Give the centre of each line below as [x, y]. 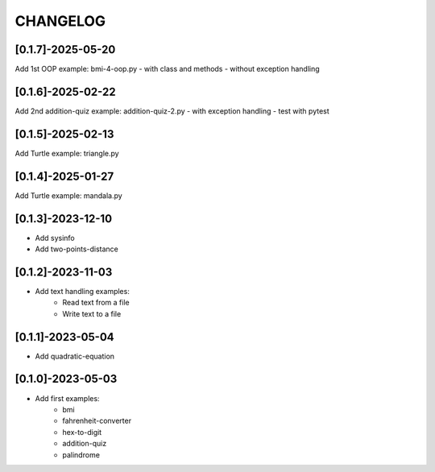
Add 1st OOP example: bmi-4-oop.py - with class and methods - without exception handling [167, 69]
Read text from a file [96, 303]
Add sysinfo [55, 238]
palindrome [81, 454]
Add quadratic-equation [75, 356]
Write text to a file [92, 313]
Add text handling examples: [83, 291]
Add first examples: [67, 398]
